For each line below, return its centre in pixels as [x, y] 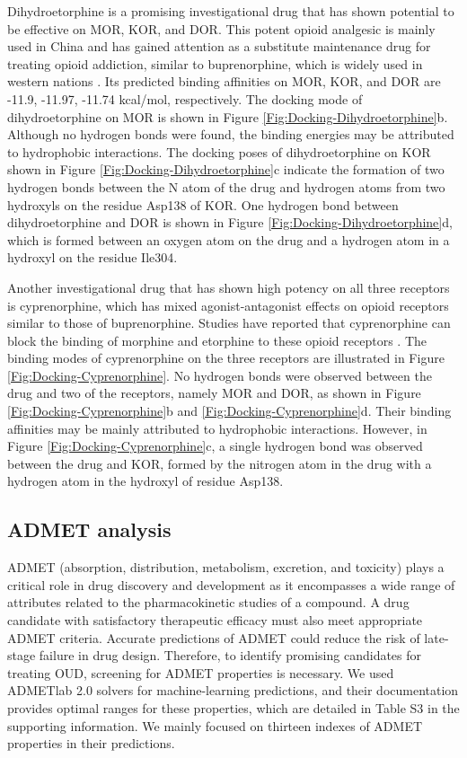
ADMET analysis [89, 529]
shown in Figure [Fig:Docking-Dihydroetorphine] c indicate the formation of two [226, 169]
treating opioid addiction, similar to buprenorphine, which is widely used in [215, 63]
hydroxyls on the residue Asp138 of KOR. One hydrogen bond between [203, 204]
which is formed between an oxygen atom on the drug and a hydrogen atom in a [229, 239]
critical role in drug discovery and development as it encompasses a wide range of [231, 584]
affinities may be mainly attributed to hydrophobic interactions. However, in [217, 428]
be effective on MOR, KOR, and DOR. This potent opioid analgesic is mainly [221, 28]
